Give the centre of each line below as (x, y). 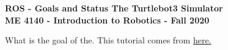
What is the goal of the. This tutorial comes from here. (108, 40)
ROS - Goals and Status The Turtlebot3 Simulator (114, 8)
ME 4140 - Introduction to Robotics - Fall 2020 (107, 20)
